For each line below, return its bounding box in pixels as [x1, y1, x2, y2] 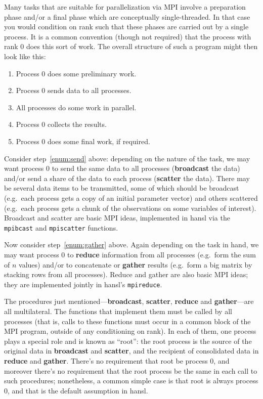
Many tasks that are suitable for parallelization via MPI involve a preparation [4, 2, 246, 12]
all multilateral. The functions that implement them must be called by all [4, 305, 232, 316]
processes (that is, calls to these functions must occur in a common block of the [4, 316, 251, 326]
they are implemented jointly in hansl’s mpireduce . [4, 279, 162, 289]
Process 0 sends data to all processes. [16, 85, 131, 96]
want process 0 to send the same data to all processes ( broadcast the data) [4, 163, 240, 173]
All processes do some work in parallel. [16, 102, 137, 112]
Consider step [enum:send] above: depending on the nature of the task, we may [4, 153, 250, 163]
